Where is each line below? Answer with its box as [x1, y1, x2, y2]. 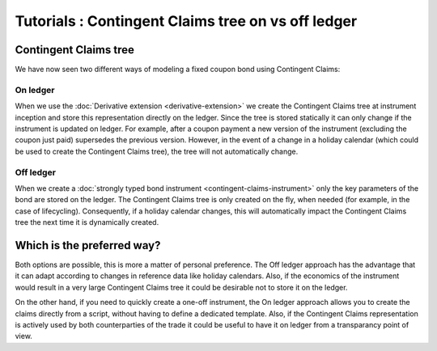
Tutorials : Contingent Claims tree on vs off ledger [15, 12, 358, 30]
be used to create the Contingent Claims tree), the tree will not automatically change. [15, 146, 299, 156]
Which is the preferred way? [15, 239, 161, 252]
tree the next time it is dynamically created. [15, 218, 159, 227]
